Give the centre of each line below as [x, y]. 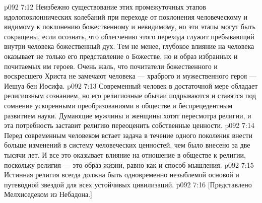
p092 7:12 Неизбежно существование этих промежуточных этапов [105, 7]
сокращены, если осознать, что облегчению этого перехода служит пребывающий [129, 36]
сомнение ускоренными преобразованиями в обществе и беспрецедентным [118, 105]
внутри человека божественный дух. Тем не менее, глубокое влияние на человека [129, 46]
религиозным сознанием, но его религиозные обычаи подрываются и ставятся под [130, 95]
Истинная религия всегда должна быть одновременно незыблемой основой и [122, 175]
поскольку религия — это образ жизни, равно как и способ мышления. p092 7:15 [129, 164]
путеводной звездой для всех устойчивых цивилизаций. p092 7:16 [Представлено [128, 184]
